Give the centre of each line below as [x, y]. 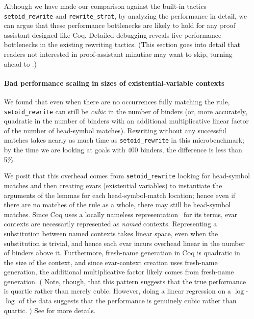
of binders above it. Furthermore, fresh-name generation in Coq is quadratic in [122, 253]
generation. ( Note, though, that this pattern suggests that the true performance [125, 281]
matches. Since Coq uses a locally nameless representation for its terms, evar [121, 214]
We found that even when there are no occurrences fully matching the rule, [117, 102]
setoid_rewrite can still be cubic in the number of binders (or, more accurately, [126, 111]
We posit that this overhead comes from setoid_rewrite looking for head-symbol [127, 176]
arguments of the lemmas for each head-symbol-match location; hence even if [120, 195]
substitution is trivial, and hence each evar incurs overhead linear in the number [124, 243]
